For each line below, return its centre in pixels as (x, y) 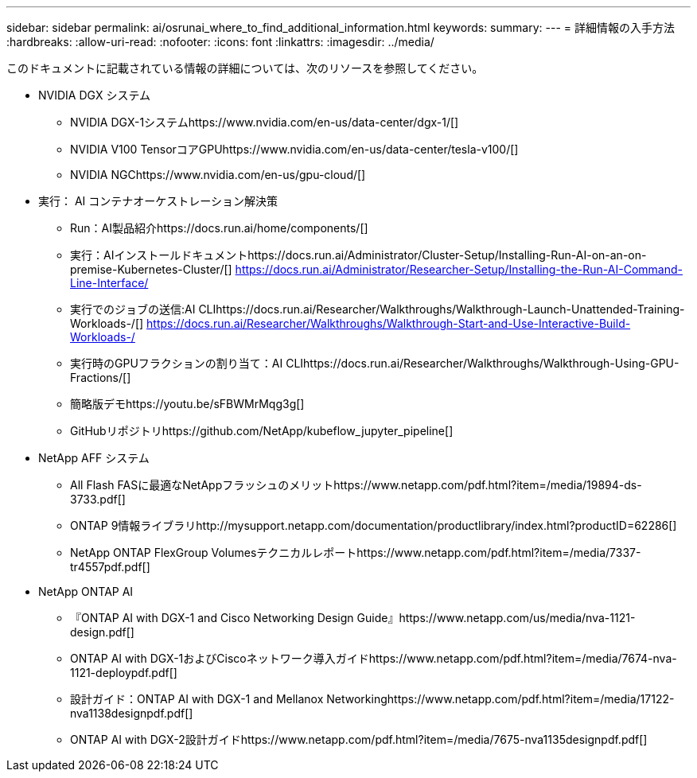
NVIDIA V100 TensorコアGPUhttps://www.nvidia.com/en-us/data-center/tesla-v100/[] (294, 149)
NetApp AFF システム (94, 458)
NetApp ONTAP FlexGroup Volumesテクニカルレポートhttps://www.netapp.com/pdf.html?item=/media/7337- (356, 552)
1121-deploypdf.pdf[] (124, 673)
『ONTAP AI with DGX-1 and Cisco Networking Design (212, 618)
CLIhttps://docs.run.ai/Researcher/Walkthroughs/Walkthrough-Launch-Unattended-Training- (442, 309)
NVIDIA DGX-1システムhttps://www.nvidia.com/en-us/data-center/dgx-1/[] (265, 122)
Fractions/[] (101, 377)
